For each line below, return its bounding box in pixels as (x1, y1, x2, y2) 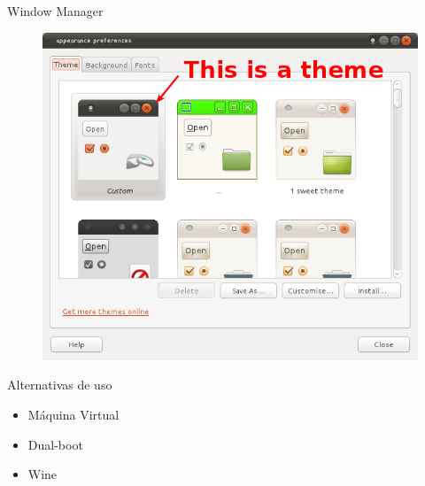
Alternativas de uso (7, 375, 112, 394)
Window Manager (7, 2, 104, 19)
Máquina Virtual (27, 405, 120, 424)
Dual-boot (27, 435, 83, 453)
